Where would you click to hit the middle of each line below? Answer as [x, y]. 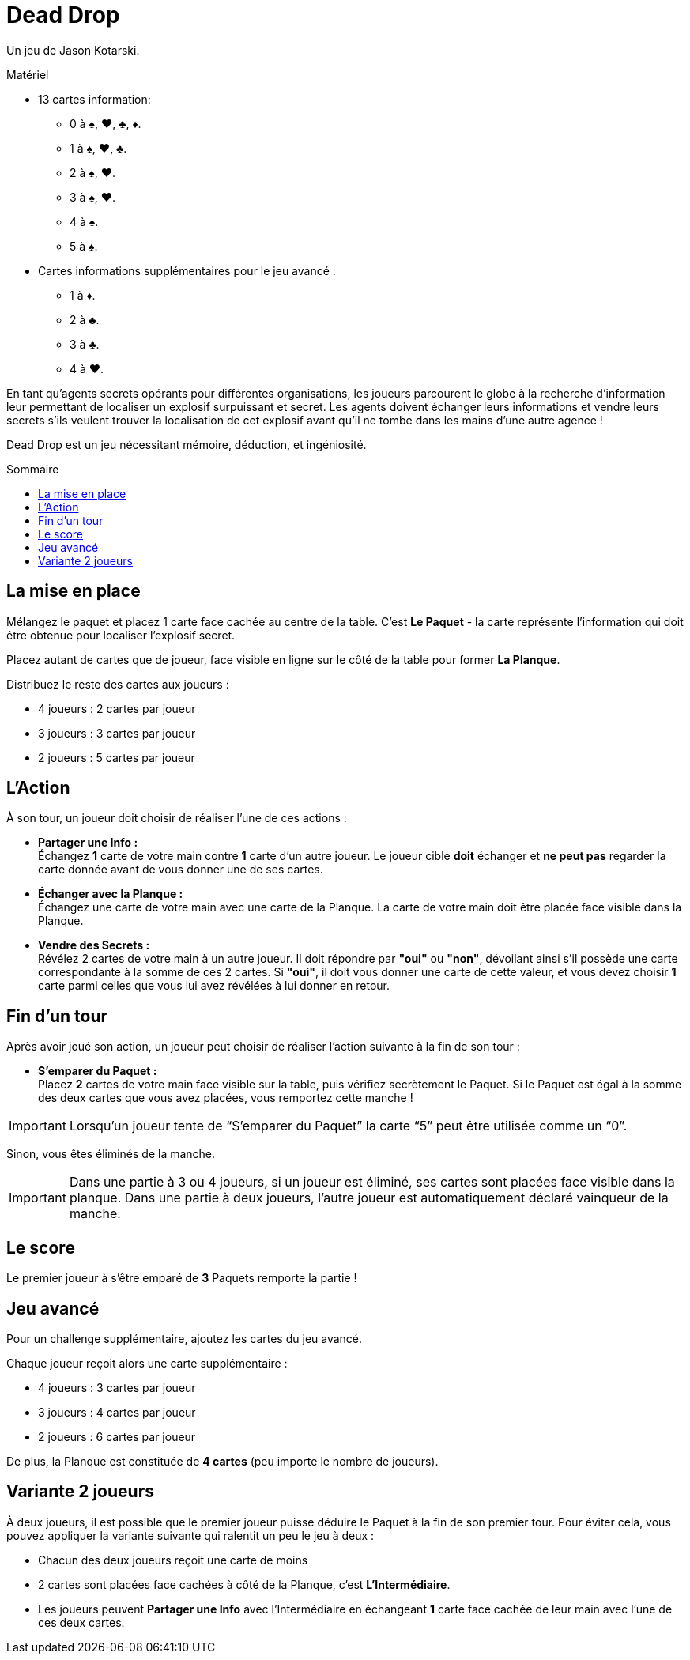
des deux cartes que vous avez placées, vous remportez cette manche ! [226, 1098]
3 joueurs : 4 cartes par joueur [117, 1412]
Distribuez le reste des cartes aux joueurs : [118, 684]
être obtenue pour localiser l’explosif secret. [121, 635]
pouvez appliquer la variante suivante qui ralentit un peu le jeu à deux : [190, 1535]
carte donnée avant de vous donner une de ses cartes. [181, 870]
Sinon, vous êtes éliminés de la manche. [111, 1154]
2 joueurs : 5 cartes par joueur [117, 757]
